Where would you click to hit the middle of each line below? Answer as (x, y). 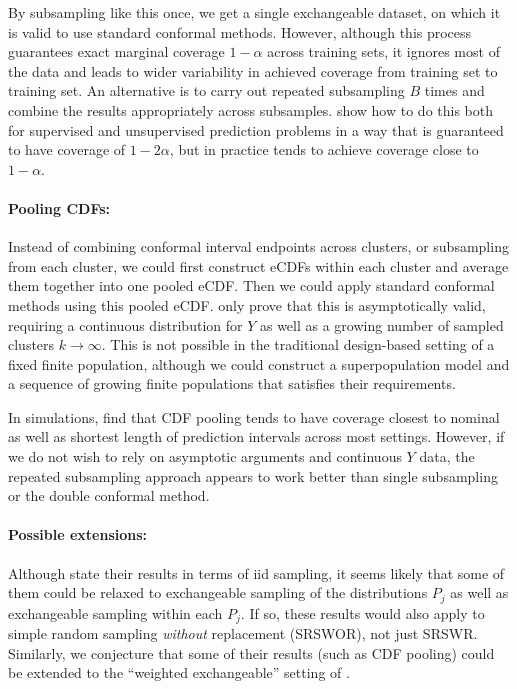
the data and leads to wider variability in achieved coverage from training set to (253, 70)
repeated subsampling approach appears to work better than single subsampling (253, 475)
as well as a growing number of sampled (381, 324)
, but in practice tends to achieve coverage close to (324, 149)
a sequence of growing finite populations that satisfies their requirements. (232, 383)
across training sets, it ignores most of (383, 51)
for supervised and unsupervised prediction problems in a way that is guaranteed (256, 129)
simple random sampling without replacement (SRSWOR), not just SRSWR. (243, 633)
